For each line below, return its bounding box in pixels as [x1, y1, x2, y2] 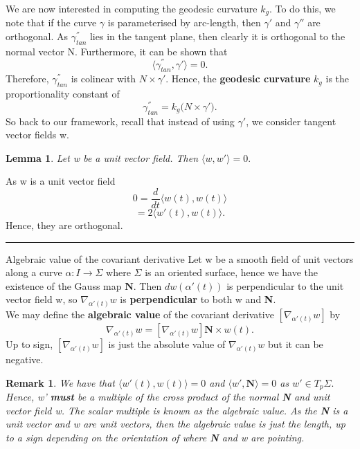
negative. [6, 352, 44, 367]
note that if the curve [6, 15, 97, 30]
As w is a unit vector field [6, 174, 116, 188]
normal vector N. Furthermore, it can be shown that [6, 44, 228, 58]
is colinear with [71, 71, 136, 86]
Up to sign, [6, 337, 53, 351]
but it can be [268, 337, 323, 351]
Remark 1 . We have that [6, 375, 115, 390]
